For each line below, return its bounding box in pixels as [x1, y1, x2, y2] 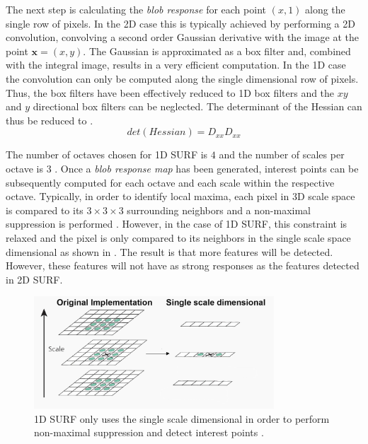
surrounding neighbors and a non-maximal [127, 202, 311, 217]
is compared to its [6, 202, 84, 217]
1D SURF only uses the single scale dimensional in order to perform [34, 411, 330, 426]
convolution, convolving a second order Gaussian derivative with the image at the [6, 30, 359, 45]
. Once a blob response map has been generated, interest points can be [54, 160, 359, 175]
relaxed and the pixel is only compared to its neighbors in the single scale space [6, 230, 351, 245]
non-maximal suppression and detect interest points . [34, 425, 264, 440]
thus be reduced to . [6, 112, 93, 127]
